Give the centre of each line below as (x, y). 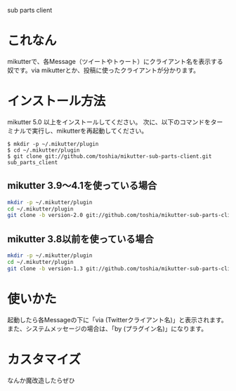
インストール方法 (57, 101)
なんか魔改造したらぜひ (41, 380)
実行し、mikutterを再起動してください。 (90, 131)
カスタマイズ (44, 359)
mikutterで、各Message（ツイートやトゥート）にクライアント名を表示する (115, 61)
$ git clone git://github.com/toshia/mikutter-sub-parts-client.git (110, 156)
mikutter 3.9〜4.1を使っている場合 (82, 186)
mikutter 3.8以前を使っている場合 (81, 239)
